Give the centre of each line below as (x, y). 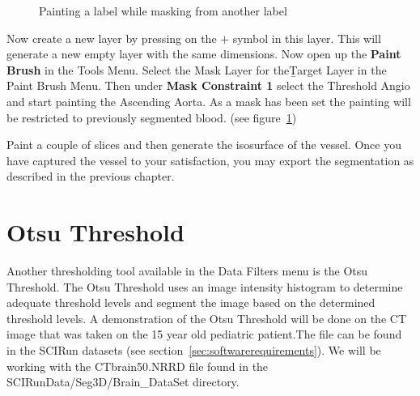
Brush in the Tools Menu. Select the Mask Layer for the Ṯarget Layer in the (197, 69)
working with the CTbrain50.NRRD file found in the (138, 366)
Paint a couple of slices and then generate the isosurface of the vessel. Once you (204, 145)
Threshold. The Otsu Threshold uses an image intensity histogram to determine (205, 286)
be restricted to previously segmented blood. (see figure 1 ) (152, 117)
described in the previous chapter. (91, 176)
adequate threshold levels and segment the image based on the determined (191, 302)
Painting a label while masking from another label (163, 11)
